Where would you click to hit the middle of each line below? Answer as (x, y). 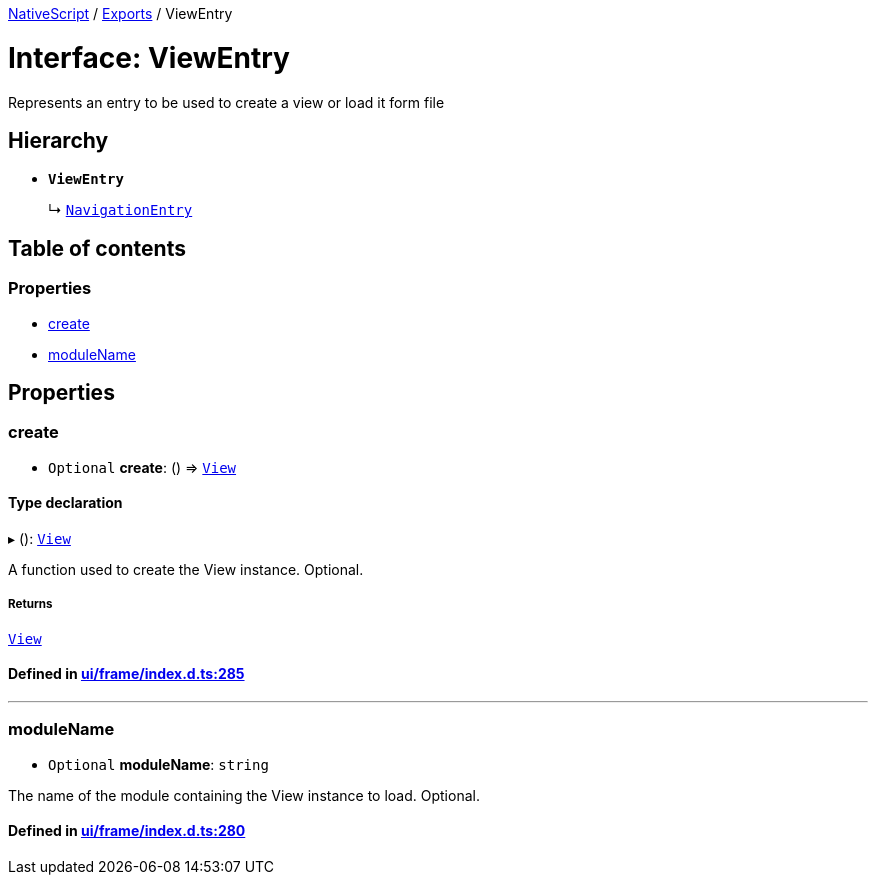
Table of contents (97, 248)
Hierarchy (58, 140)
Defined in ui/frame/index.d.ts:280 (127, 831)
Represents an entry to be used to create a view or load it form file (226, 102)
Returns (30, 604)
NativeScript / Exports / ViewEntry (120, 13)
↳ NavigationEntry (120, 210)
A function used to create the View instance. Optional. (186, 569)
